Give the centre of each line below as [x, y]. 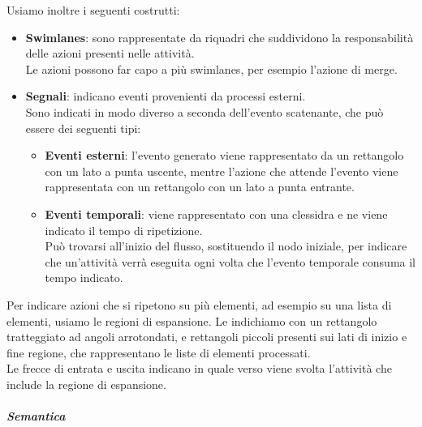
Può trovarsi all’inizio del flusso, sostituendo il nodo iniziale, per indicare [226, 246]
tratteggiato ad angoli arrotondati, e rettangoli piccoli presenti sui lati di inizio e [207, 337]
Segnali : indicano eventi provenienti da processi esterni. [166, 96]
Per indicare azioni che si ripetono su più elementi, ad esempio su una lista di [199, 304]
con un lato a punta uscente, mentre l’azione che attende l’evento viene [222, 171]
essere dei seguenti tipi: [83, 128]
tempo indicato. [84, 278]
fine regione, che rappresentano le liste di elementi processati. [159, 352]
